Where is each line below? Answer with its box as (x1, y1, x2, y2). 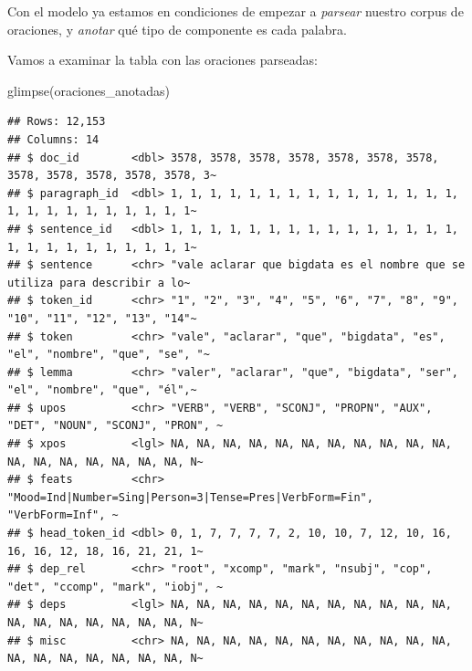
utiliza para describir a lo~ (7, 276, 191, 289)
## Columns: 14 (7, 132, 100, 146)
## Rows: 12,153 (7, 115, 106, 129)
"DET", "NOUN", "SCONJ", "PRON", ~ (7, 419, 224, 433)
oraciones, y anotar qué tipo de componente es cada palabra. (7, 19, 347, 38)
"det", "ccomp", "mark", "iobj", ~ (7, 580, 224, 593)
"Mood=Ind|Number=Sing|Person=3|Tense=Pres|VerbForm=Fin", (7, 490, 373, 504)
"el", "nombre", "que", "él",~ (7, 383, 197, 397)
